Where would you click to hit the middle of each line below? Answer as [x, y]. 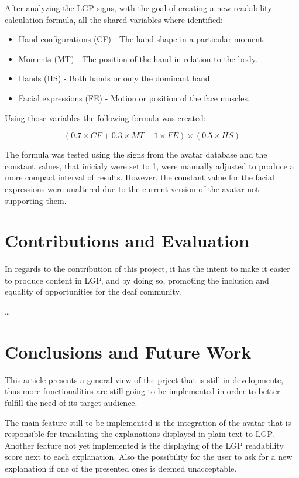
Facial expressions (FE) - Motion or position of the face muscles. [134, 98]
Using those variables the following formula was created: [105, 117]
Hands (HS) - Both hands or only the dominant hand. [115, 78]
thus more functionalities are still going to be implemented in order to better [142, 391]
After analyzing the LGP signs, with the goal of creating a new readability [138, 8]
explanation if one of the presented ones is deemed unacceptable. [121, 468]
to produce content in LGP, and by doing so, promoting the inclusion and [137, 280]
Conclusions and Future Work [128, 351]
